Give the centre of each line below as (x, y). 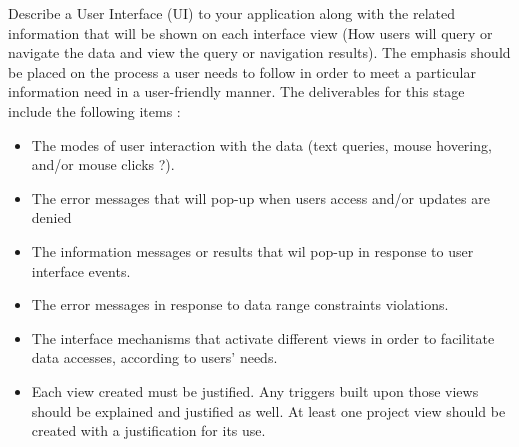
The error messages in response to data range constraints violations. (240, 304)
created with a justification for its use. (148, 430)
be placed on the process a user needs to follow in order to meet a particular (242, 71)
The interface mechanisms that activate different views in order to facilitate (263, 337)
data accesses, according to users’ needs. (154, 357)
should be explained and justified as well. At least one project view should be (268, 410)
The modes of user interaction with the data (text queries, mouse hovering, (261, 144)
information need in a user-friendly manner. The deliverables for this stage (236, 91)
